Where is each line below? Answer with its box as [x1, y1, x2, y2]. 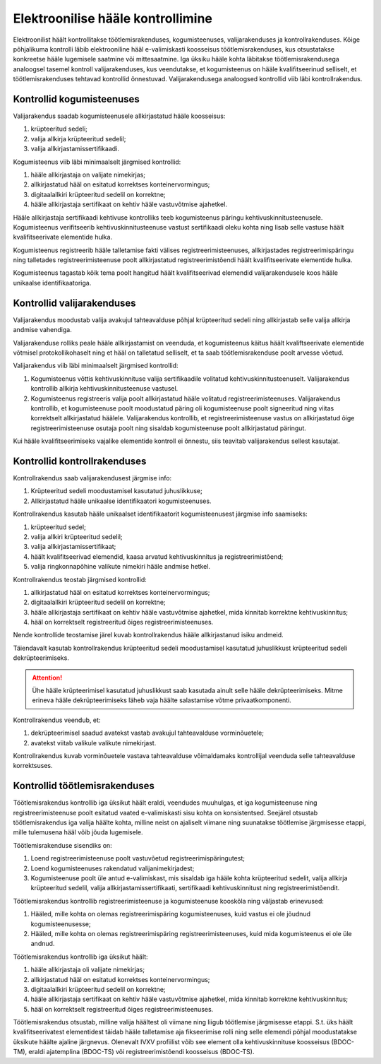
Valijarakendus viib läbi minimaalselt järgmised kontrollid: [13, 361, 179, 370]
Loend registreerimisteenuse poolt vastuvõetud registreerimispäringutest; [30, 854, 245, 863]
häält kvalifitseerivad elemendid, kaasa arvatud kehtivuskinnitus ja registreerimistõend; [30, 552, 284, 561]
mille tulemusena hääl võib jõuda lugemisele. [13, 828, 143, 837]
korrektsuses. [13, 762, 53, 770]
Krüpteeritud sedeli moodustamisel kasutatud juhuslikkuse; [30, 487, 202, 495]
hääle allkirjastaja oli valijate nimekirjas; [30, 965, 145, 974]
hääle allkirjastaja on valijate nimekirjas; [30, 170, 146, 179]
